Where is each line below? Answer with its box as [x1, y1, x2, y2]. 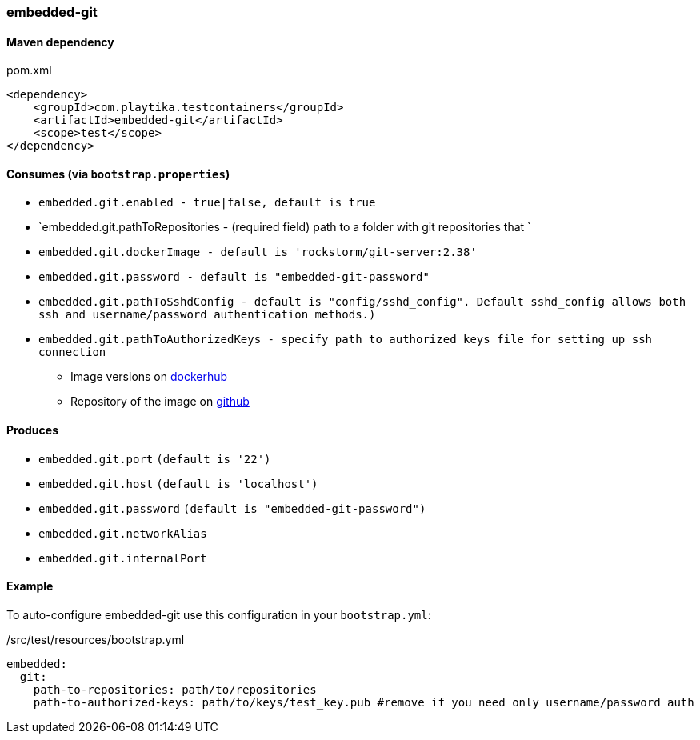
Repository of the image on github [70, 394, 250, 409]
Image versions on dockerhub [70, 370, 228, 384]
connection [38, 346, 106, 359]
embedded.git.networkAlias [38, 526, 207, 540]
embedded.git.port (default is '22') [38, 452, 271, 466]
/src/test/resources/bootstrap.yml [6, 632, 185, 646]
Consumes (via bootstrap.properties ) [6, 166, 230, 181]
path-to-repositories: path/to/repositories [33, 682, 317, 696]
